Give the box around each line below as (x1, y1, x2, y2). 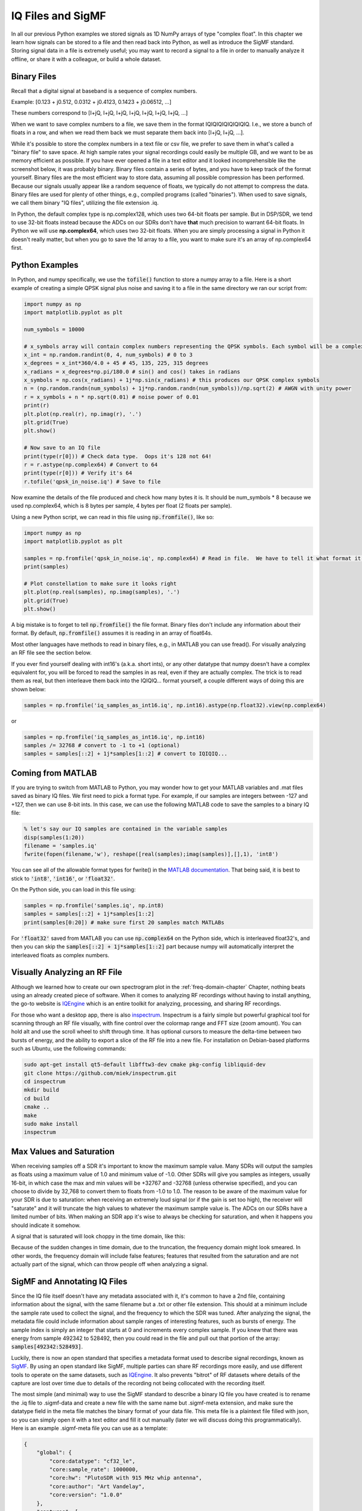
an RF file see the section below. (11, 649, 92, 656)
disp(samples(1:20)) (24, 834, 84, 841)
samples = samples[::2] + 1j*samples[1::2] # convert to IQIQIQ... (24, 750, 228, 757)
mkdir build (24, 1087, 60, 1093)
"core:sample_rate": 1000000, (49, 1466, 139, 1473)
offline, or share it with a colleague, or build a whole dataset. (11, 55, 162, 63)
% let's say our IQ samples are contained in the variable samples (24, 826, 228, 832)
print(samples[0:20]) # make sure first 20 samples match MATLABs (24, 919, 224, 926)
